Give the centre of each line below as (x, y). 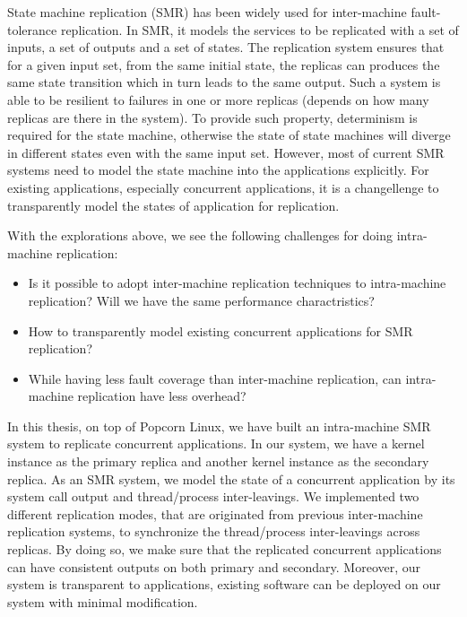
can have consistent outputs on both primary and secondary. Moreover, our (214, 566)
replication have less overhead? (162, 396)
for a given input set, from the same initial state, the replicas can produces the (224, 64)
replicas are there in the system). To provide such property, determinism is (212, 117)
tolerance (32, 29)
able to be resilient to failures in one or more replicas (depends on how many (218, 99)
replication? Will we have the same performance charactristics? (201, 300)
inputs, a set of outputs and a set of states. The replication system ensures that (226, 47)
